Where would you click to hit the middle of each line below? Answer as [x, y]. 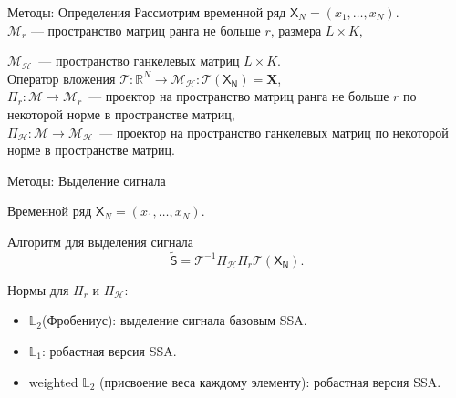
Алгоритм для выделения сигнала [100, 241]
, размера [296, 30]
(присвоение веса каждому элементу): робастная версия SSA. [270, 381]
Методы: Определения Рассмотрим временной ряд [147, 12]
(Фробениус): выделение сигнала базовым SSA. [175, 320]
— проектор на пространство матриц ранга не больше [239, 96]
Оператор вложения [62, 78]
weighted [53, 381]
